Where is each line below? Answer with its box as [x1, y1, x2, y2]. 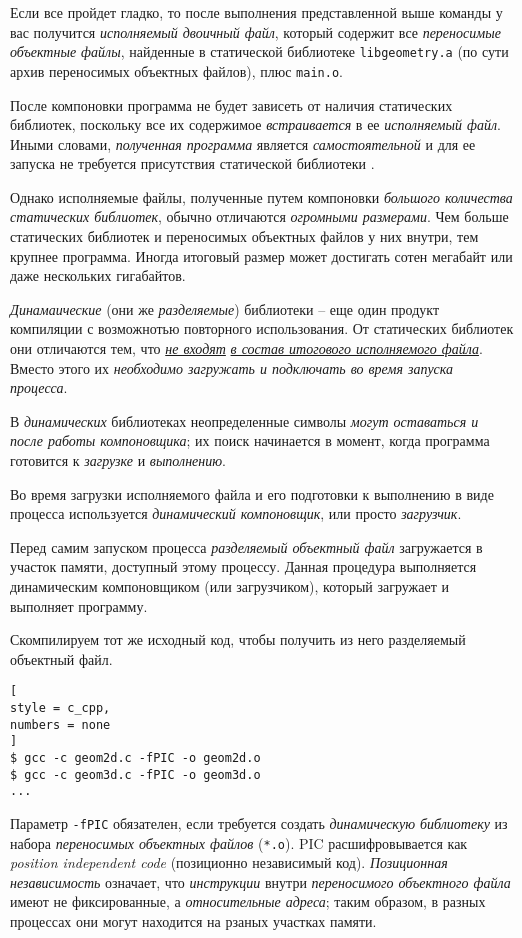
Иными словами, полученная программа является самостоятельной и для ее [10, 133, 476, 154]
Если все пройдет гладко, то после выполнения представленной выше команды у [10, 2, 503, 22]
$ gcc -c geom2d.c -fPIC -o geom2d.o [10, 750, 261, 765]
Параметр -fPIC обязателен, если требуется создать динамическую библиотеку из [10, 812, 508, 833]
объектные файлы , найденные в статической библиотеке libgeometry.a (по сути [10, 41, 509, 62]
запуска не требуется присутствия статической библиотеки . [10, 153, 375, 174]
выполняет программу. [10, 595, 148, 616]
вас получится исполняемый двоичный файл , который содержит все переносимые [10, 21, 501, 42]
